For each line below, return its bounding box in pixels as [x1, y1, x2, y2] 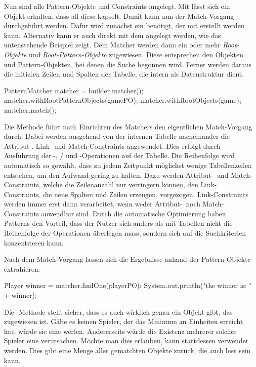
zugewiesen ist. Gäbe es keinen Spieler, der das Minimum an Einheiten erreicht [4, 316, 243, 326]
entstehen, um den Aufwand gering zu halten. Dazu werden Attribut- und [4, 169, 229, 180]
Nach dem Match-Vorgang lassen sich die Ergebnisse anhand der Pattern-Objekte [4, 254, 251, 264]
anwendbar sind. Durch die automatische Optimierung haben [41, 208, 226, 218]
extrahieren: [4, 263, 40, 274]
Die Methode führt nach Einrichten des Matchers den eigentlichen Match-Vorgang [4, 121, 252, 131]
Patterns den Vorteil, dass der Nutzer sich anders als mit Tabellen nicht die [4, 218, 233, 228]
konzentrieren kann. [4, 237, 64, 247]
